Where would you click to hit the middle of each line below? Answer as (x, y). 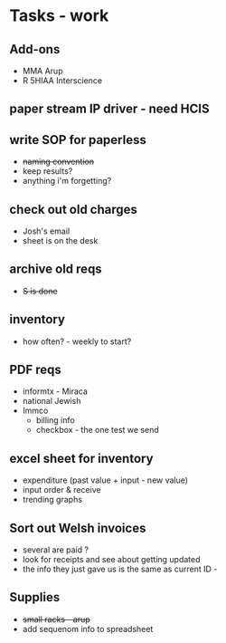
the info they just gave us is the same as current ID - (120, 569)
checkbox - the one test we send (98, 430)
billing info (55, 420)
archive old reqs (56, 269)
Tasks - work (59, 16)
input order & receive (61, 490)
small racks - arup (56, 619)
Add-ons (35, 49)
